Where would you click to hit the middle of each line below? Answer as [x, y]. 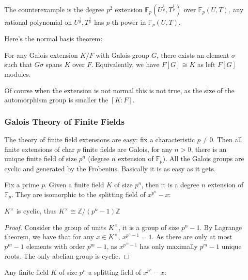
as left [206, 64]
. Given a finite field [74, 185]
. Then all [227, 139]
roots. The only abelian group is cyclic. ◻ [67, 255]
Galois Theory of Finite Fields [65, 121]
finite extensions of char [40, 149]
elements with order [56, 246]
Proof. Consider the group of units [55, 227]
